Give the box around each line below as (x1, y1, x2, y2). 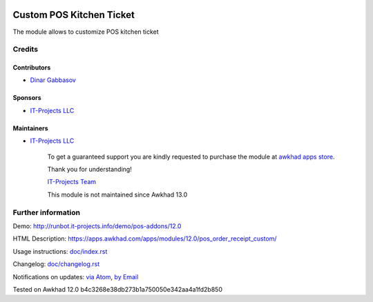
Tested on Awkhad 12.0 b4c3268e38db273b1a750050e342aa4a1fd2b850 (12, 285, 222, 293)
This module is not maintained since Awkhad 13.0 (47, 190, 188, 199)
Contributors (12, 63, 51, 72)
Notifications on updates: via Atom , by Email (12, 272, 139, 281)
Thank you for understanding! (47, 165, 133, 174)
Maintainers (12, 124, 48, 132)
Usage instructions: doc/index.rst (12, 247, 108, 255)
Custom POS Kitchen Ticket (12, 9, 135, 21)
